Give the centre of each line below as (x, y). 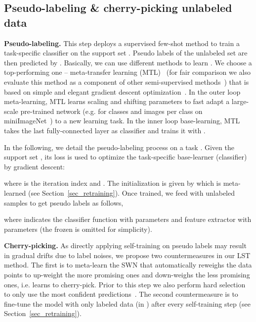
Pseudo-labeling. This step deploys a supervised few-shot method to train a (122, 43)
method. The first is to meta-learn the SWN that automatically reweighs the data (128, 265)
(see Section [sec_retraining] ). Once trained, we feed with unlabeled (131, 192)
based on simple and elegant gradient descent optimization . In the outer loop (122, 91)
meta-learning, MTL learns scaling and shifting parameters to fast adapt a (117, 101)
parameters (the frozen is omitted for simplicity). (78, 229)
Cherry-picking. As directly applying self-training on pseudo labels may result (125, 245)
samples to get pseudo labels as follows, (64, 202)
